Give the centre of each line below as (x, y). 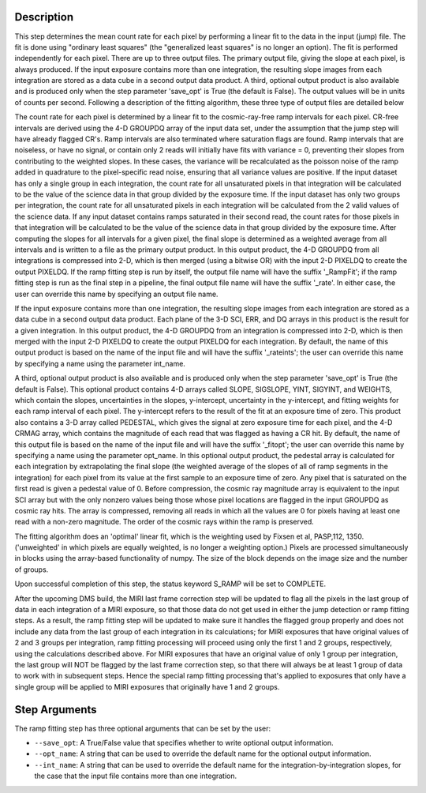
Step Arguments (56, 710)
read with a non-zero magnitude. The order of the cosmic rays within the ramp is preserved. (164, 522)
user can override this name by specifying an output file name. (116, 294)
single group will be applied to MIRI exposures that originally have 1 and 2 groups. (147, 686)
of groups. (32, 569)
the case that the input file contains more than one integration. (136, 776)
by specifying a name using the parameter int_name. (100, 363)
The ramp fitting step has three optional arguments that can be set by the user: (143, 728)
